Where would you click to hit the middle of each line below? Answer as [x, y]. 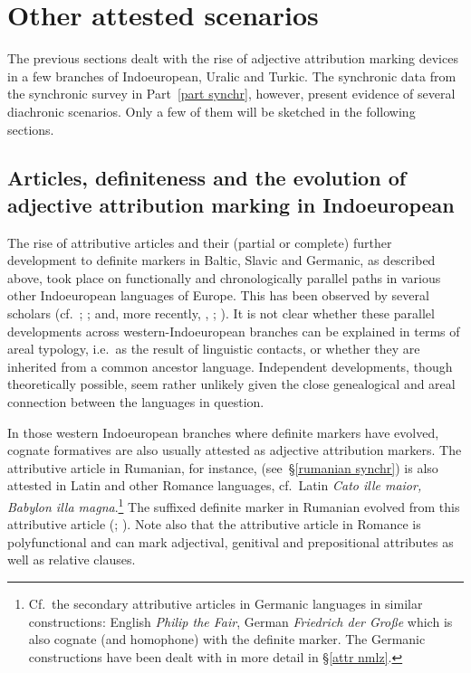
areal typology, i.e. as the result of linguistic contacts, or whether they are [214, 349]
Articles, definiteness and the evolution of [207, 178]
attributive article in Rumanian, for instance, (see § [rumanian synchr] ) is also [223, 467]
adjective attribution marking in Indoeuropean [231, 204]
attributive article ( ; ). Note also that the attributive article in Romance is [214, 524]
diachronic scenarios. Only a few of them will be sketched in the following [211, 111]
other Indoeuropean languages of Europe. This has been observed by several [218, 295]
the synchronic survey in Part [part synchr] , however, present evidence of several [231, 94]
